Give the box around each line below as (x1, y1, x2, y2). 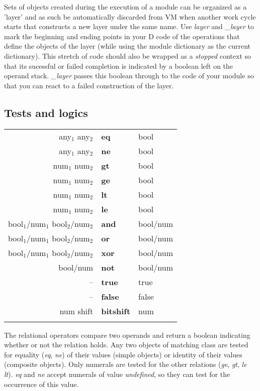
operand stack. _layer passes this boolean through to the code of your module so (4, 70, 254, 81)
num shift (59, 305, 94, 317)
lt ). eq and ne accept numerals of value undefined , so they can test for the (4, 368, 230, 379)
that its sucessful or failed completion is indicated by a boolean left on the (4, 60, 233, 71)
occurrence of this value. (4, 378, 79, 389)
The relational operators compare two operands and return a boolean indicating (4, 329, 250, 340)
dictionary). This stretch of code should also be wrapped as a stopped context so (4, 50, 251, 61)
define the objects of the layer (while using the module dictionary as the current (4, 41, 250, 51)
